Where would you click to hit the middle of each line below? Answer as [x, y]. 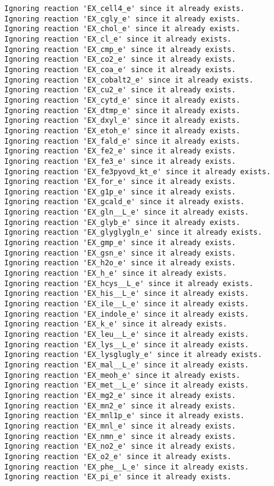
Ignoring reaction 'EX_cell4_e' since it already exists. [124, 9]
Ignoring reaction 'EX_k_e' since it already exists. [116, 324]
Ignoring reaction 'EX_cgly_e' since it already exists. [122, 19]
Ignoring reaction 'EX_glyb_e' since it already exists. [122, 222]
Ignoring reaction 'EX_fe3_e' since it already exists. [120, 161]
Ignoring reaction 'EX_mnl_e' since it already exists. [120, 426]
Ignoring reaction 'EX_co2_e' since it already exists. [120, 60]
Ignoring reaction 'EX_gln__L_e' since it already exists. [127, 212]
